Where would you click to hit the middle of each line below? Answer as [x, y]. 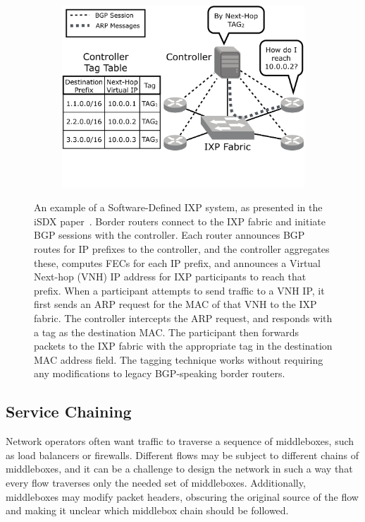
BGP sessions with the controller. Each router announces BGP [169, 235]
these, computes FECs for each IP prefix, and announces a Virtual [178, 262]
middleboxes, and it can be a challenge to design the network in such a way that [179, 469]
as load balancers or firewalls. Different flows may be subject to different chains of [182, 455]
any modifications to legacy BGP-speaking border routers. [160, 373]
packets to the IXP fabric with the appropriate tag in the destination [183, 346]
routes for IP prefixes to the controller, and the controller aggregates [182, 249]
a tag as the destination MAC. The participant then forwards [167, 332]
